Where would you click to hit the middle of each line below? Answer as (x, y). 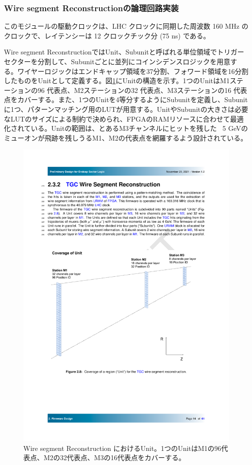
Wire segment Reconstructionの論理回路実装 (91, 8)
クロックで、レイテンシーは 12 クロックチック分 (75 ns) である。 (107, 35)
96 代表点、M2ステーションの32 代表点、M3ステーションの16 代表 (142, 90)
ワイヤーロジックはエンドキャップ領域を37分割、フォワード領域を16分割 (133, 71)
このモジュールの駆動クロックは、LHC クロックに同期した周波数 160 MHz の (126, 26)
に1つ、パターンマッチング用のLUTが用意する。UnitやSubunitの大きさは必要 (126, 109)
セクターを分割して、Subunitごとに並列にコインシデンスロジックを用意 (117, 61)
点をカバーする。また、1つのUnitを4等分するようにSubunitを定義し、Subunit (126, 99)
